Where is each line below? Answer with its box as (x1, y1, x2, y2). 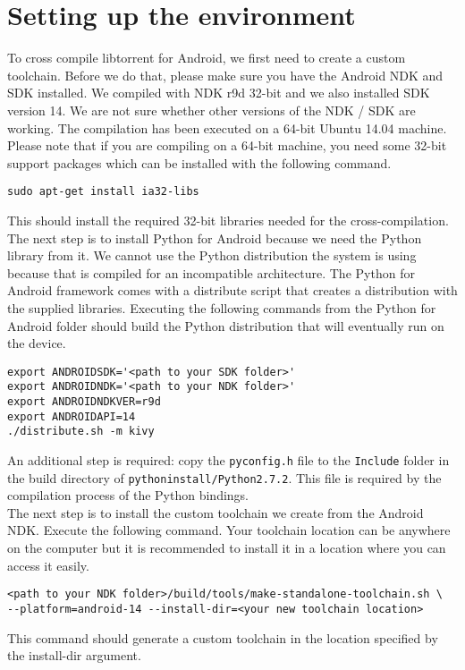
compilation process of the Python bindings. (7, 486, 249, 505)
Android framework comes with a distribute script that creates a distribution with (7, 281, 458, 300)
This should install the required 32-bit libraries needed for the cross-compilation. (7, 210, 449, 229)
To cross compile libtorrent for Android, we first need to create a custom (7, 48, 406, 67)
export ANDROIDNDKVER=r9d (7, 395, 161, 408)
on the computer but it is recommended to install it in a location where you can (7, 539, 446, 557)
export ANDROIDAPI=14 (7, 410, 136, 423)
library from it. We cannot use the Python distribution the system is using (7, 246, 417, 265)
